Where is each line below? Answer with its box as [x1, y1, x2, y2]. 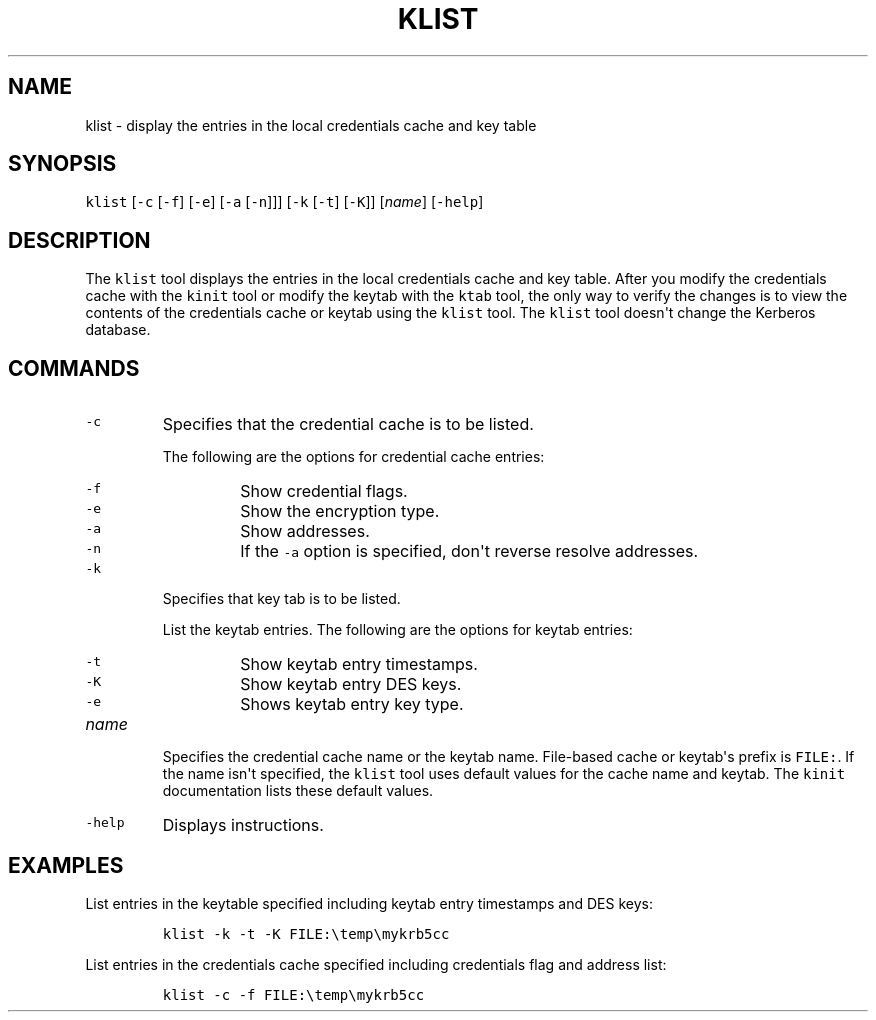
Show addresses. [240, 521, 370, 542]
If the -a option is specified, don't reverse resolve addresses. [240, 541, 699, 562]
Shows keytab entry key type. [240, 694, 464, 715]
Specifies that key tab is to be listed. [162, 590, 401, 608]
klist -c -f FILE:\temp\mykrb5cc [162, 986, 425, 1003]
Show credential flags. [240, 481, 408, 502]
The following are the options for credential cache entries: [162, 448, 545, 466]
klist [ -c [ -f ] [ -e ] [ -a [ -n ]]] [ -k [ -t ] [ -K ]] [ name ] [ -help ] [85, 193, 484, 211]
